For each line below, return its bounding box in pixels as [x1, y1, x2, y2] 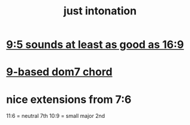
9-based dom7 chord [6, 65, 113, 79]
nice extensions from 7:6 [6, 93, 132, 106]
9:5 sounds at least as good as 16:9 [6, 38, 185, 51]
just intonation [63, 4, 137, 18]
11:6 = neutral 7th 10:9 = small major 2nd [6, 112, 105, 120]
